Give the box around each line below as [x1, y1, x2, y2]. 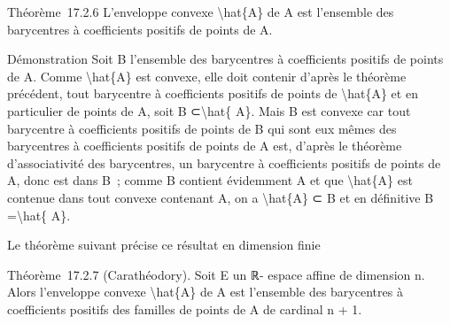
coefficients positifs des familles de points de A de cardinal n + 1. [7, 299, 362, 318]
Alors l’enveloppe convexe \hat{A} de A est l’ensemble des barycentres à [7, 282, 403, 301]
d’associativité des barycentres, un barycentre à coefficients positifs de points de [7, 153, 441, 172]
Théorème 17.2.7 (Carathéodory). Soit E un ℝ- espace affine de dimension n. [7, 265, 425, 283]
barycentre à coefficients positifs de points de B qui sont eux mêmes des [7, 119, 397, 137]
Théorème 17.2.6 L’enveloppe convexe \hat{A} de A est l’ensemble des [7, 3, 394, 20]
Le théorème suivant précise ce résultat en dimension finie [7, 235, 321, 254]
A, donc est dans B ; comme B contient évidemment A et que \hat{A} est [7, 171, 413, 189]
